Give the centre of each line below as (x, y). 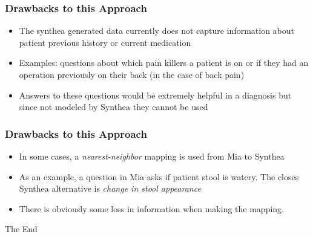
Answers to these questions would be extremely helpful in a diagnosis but (155, 95)
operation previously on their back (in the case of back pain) (132, 74)
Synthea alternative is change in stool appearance (110, 188)
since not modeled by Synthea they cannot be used (114, 107)
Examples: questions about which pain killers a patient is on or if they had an (164, 63)
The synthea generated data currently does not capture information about (157, 31)
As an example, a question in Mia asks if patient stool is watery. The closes (159, 176)
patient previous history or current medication (105, 42)
